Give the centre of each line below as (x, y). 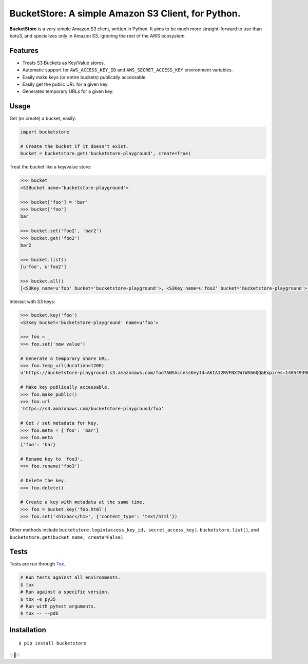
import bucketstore (45, 132)
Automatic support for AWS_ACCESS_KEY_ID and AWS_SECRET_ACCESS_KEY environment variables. (128, 70)
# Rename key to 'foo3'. (52, 459)
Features (24, 51)
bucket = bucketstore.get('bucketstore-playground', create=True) (105, 154)
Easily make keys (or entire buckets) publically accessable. (85, 77)
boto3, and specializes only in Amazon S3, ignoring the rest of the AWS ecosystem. (98, 35)
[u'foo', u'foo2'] (43, 267)
